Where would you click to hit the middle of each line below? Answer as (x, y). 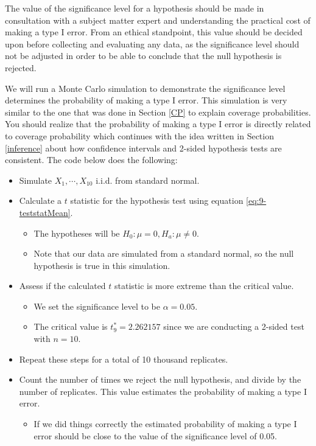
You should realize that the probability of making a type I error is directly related (158, 124)
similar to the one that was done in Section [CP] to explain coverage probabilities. (158, 112)
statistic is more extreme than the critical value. (204, 286)
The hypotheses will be (77, 233)
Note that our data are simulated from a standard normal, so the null (164, 253)
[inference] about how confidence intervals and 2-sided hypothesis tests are (143, 148)
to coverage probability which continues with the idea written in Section (139, 135)
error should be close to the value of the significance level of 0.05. (155, 435)
